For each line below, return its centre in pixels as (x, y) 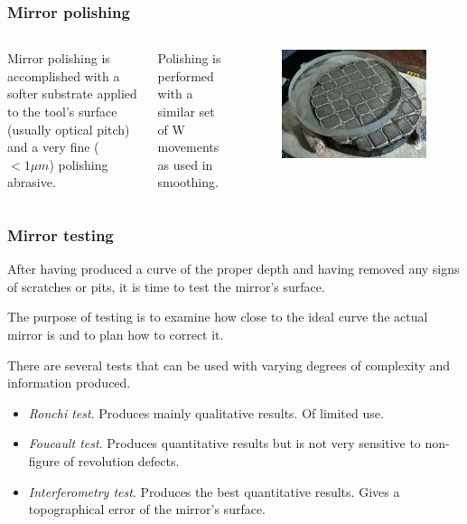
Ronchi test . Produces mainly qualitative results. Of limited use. (206, 412)
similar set (186, 111)
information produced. (69, 383)
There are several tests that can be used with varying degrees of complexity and (229, 365)
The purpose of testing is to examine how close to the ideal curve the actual (218, 317)
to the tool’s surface (62, 111)
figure (44, 460)
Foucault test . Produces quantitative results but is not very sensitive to (224, 443)
